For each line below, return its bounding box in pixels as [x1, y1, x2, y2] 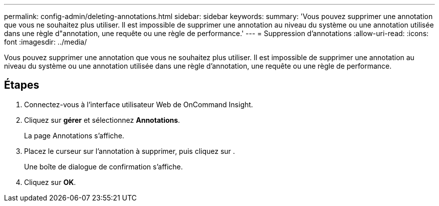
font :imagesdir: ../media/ [4, 38, 87, 46]
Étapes [4, 79, 40, 92]
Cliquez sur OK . [24, 177, 76, 186]
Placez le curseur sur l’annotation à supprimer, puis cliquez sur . [24, 146, 235, 155]
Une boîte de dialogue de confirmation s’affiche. [24, 162, 183, 171]
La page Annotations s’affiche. [24, 131, 124, 140]
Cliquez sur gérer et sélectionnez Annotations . [24, 115, 180, 124]
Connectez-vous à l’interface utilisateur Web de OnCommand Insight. [24, 100, 253, 109]
